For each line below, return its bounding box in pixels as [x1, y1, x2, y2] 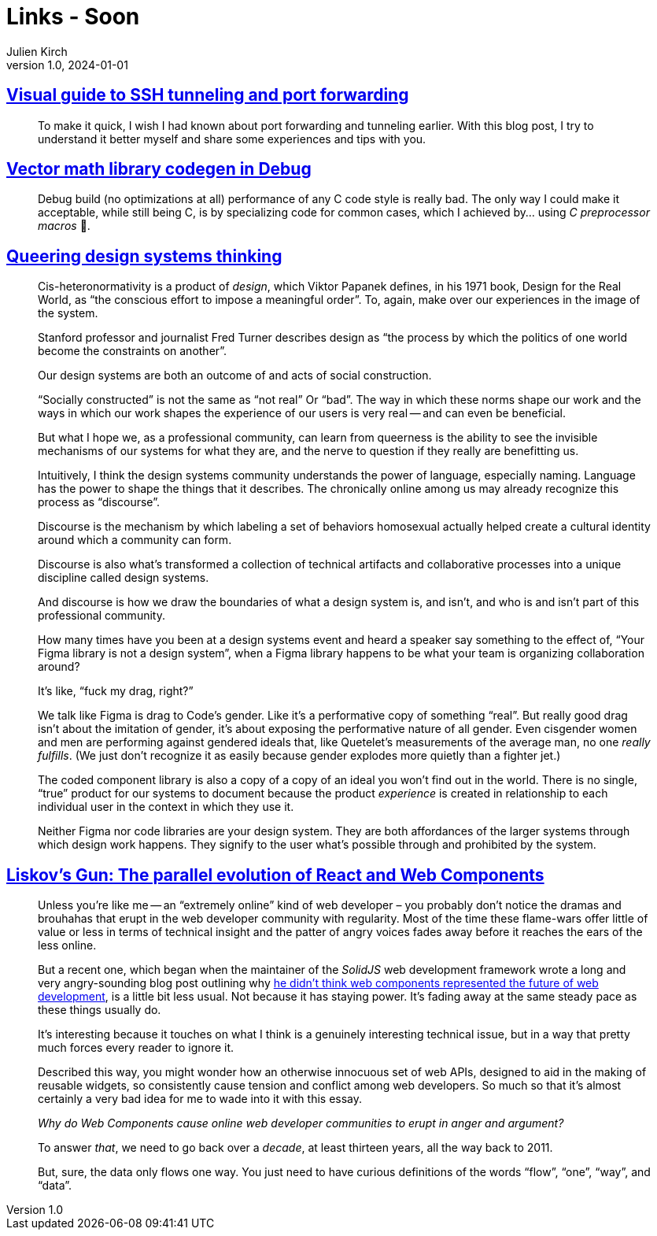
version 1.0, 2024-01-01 [6, 57, 128, 72]
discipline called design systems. [38, 571, 209, 585]
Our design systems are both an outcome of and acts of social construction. [38, 368, 432, 383]
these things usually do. [38, 1003, 161, 1017]
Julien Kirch [6, 44, 68, 58]
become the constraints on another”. [38, 344, 227, 358]
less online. [38, 938, 97, 953]
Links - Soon [6, 3, 140, 30]
